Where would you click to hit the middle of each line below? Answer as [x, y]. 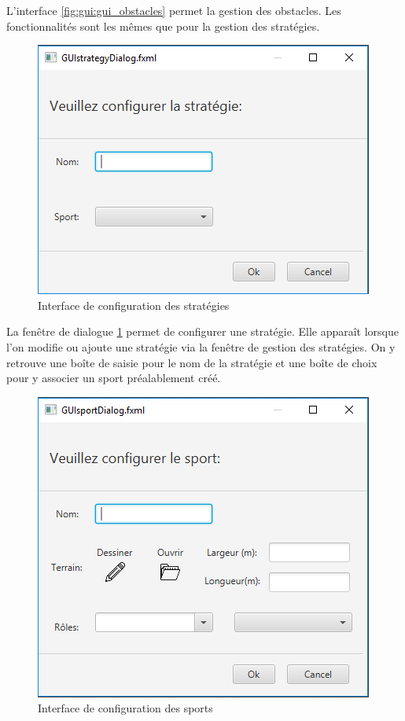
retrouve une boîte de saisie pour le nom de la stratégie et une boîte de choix [192, 362]
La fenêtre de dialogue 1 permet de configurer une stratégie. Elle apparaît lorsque [202, 331]
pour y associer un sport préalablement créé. [114, 378]
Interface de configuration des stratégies [134, 305]
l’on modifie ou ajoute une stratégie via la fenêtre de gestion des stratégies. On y [201, 346]
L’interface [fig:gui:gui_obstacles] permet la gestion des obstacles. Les [174, 10]
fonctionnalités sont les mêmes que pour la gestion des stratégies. [163, 26]
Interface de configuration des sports [125, 708]
